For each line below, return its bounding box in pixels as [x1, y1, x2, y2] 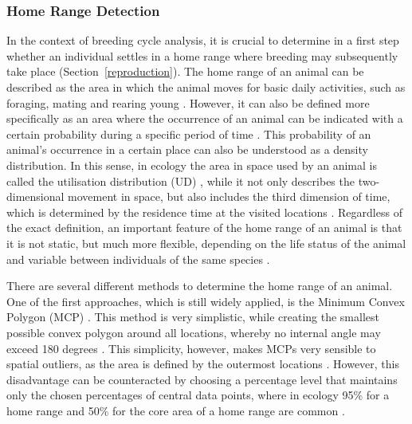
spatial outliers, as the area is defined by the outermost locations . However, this [6, 355, 400, 372]
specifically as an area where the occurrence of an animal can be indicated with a [6, 110, 403, 127]
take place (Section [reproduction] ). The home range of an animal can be [6, 63, 364, 80]
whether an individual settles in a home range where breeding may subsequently [6, 47, 398, 64]
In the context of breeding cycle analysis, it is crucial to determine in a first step [6, 32, 399, 49]
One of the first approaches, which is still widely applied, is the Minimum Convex [6, 292, 405, 309]
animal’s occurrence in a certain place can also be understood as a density [6, 141, 368, 158]
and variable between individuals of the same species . [6, 250, 270, 267]
